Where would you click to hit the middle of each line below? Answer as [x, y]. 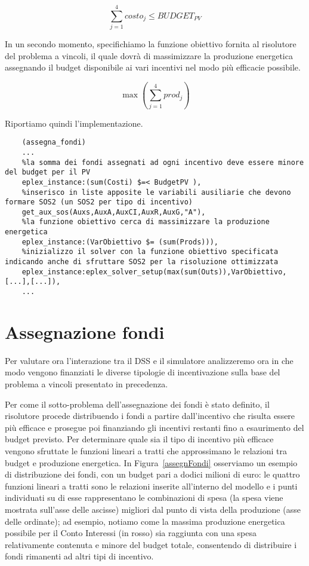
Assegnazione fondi [85, 331]
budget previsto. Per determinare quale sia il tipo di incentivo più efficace [139, 439]
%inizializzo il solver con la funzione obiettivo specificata [150, 252]
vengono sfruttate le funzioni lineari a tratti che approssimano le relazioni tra [146, 451]
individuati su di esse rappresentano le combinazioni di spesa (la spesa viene [144, 498]
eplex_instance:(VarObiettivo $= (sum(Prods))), [120, 242]
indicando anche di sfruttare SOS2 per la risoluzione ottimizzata [142, 262]
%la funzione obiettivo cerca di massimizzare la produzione [146, 222]
